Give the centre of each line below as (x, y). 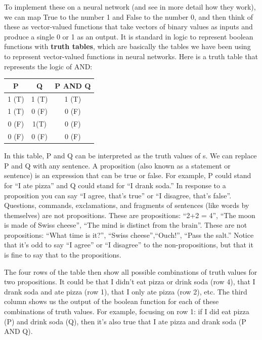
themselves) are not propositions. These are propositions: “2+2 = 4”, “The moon (130, 215)
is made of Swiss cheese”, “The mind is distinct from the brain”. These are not (126, 225)
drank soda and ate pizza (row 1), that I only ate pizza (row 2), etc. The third (126, 291)
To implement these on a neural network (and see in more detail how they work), (130, 7)
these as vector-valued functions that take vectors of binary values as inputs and (128, 27)
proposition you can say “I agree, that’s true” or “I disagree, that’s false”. (118, 195)
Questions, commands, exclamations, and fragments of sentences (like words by (127, 205)
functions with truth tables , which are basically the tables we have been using (127, 46)
